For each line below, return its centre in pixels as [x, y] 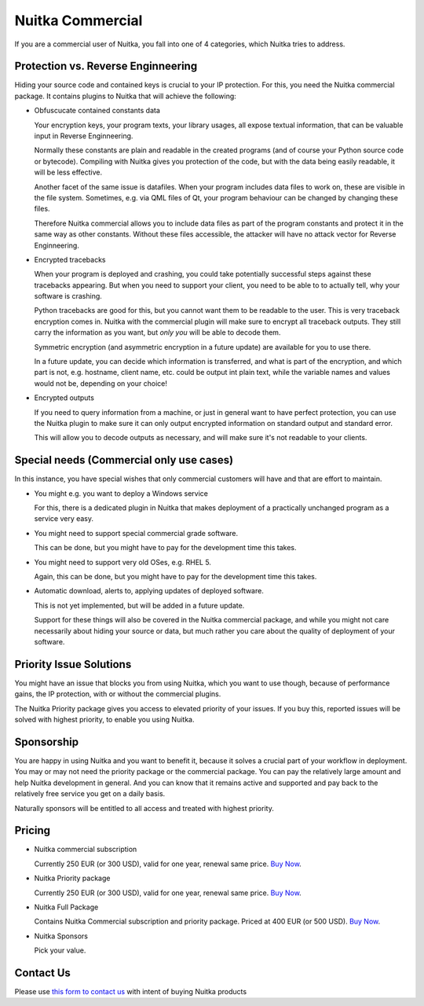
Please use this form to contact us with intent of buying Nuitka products [131, 992]
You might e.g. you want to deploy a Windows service [121, 493]
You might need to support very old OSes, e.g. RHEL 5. [123, 562]
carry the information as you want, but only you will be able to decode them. [157, 332]
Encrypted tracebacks [70, 259]
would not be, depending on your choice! [101, 383]
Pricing [33, 830]
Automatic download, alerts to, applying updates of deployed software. [149, 591]
